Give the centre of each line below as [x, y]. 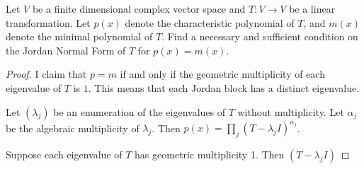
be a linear [312, 8]
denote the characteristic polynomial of [210, 22]
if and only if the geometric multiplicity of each [222, 74]
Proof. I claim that [46, 74]
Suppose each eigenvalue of [64, 154]
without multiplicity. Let [291, 111]
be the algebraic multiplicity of [73, 128]
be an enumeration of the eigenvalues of [139, 111]
